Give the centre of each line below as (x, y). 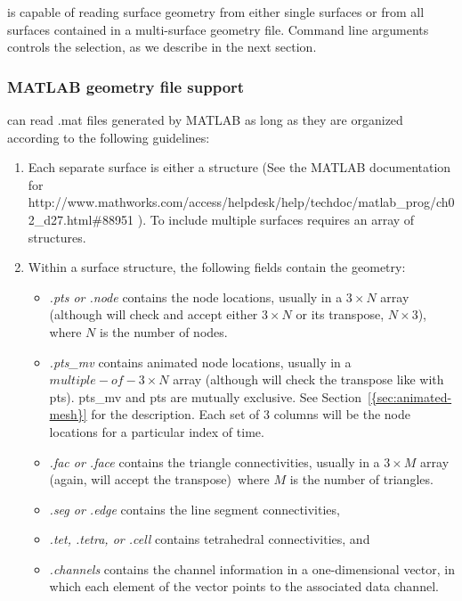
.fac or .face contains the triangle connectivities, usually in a (215, 461)
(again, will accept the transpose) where (159, 479)
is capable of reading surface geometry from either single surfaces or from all (216, 12)
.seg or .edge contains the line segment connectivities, (195, 509)
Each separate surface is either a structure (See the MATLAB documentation (239, 167)
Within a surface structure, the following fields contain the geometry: (217, 267)
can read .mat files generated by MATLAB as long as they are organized (205, 119)
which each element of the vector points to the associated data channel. (244, 586)
